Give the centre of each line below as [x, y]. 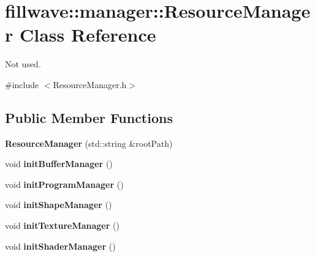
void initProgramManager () [64, 184]
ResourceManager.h [90, 84]
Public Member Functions [89, 117]
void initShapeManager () [59, 205]
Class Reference [88, 35]
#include [22, 84]
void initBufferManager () [59, 164]
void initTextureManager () [62, 225]
